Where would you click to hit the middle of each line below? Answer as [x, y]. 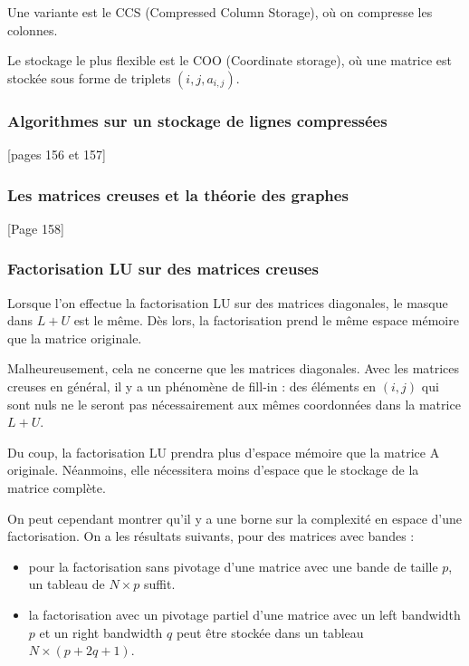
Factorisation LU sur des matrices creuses [163, 269]
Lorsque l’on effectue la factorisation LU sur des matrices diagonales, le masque [228, 302]
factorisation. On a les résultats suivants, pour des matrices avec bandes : [211, 536]
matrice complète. [57, 487]
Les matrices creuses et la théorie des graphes [178, 194]
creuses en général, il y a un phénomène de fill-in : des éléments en [192, 386]
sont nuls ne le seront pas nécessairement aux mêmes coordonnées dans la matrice [234, 404]
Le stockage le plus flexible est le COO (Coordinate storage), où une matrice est [230, 60]
